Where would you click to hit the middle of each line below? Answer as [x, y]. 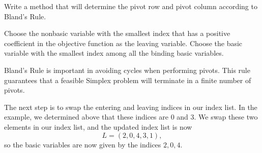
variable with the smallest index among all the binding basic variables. [114, 53]
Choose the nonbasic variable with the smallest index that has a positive [117, 33]
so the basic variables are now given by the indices [83, 144]
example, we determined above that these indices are [86, 117]
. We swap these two [226, 117]
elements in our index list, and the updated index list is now [98, 126]
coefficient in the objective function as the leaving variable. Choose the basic [123, 43]
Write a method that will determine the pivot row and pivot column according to [131, 6]
